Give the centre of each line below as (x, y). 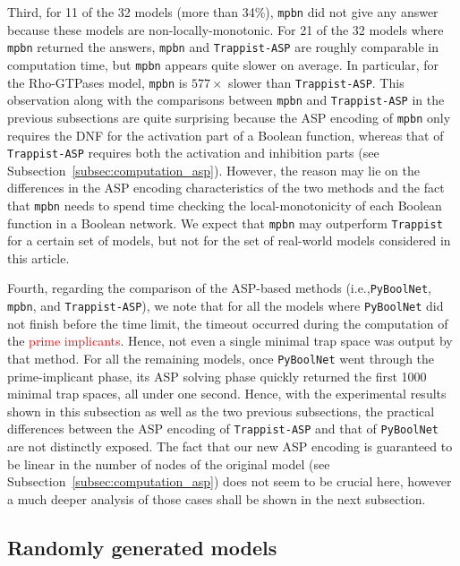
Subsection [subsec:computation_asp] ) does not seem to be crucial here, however (230, 481)
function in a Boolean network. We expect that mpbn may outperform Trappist (225, 223)
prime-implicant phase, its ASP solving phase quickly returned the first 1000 (217, 376)
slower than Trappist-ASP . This (316, 82)
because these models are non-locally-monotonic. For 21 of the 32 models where (226, 29)
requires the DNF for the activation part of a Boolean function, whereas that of (226, 135)
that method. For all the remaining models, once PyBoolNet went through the (221, 358)
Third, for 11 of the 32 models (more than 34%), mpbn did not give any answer (223, 12)
